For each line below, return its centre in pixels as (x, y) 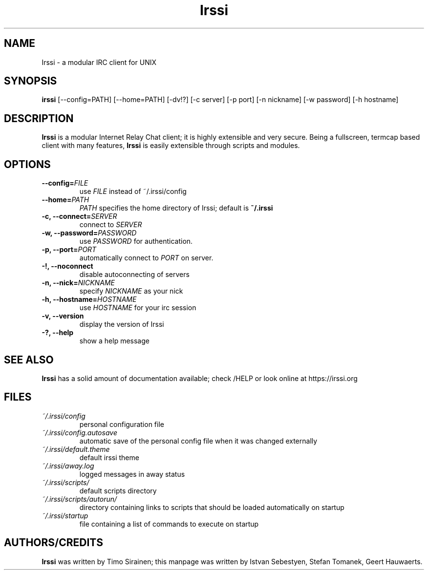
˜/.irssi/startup (65, 515)
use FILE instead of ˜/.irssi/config (133, 191)
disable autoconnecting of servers (134, 275)
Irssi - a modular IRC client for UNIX (99, 62)
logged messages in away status (132, 474)
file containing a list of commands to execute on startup (169, 524)
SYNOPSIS (31, 81)
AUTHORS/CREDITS (54, 543)
